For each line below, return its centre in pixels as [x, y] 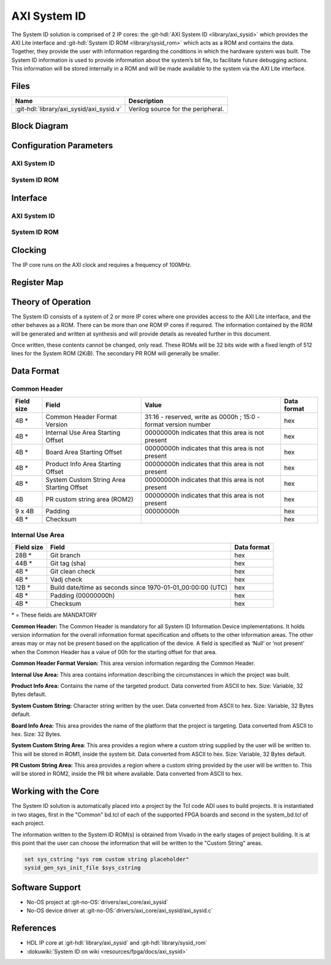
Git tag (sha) [68, 563]
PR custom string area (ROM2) [90, 499]
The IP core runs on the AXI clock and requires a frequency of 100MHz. [101, 264]
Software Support [46, 887]
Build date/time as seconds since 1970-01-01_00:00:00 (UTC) [139, 588]
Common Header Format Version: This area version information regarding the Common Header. [133, 663]
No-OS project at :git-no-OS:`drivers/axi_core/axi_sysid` [97, 902]
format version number [177, 425]
